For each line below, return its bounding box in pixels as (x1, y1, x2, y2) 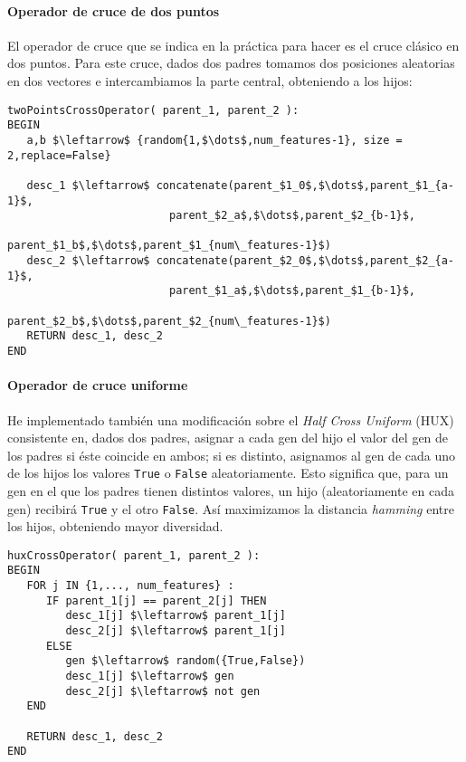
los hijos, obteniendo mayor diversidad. (7, 517, 223, 536)
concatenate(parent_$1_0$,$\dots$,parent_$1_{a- (156, 178, 454, 192)
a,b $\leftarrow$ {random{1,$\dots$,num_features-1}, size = (26, 133, 403, 147)
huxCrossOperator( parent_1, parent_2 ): (7, 548, 261, 562)
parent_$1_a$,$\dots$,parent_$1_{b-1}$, (168, 284, 416, 298)
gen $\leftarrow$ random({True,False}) (65, 654, 306, 668)
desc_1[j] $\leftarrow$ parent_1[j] (65, 609, 286, 623)
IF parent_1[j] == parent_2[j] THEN (45, 594, 267, 607)
